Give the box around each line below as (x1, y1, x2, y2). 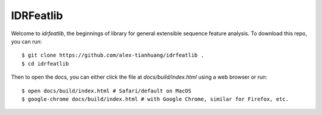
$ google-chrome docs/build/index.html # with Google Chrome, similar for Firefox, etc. (21, 95, 289, 102)
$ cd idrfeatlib (21, 60, 69, 67)
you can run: (11, 38, 42, 45)
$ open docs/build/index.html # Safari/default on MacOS (21, 87, 192, 94)
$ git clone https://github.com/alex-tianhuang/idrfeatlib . (21, 52, 204, 59)
